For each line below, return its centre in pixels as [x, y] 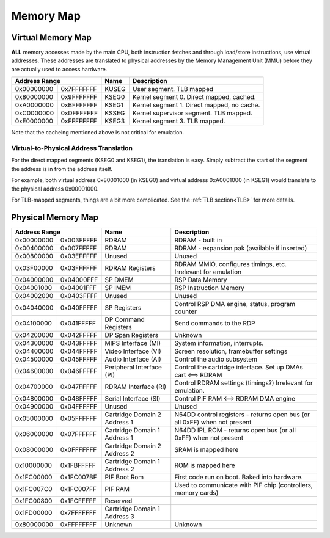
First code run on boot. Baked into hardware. [239, 477]
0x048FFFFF [79, 398]
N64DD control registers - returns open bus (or [242, 414]
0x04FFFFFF [79, 406]
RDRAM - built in [198, 240]
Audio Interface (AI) [133, 359]
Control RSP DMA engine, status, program [235, 304]
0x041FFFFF [78, 323]
